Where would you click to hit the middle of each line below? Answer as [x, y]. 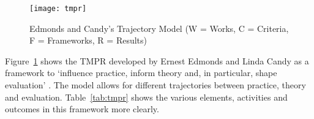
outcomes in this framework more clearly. [82, 109]
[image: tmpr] [58, 9]
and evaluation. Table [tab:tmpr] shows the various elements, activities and [146, 97]
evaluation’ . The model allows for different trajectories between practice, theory [155, 85]
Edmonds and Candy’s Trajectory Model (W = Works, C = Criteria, [159, 28]
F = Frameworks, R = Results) [88, 40]
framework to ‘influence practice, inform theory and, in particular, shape [141, 73]
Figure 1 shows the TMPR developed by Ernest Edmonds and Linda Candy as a [157, 60]
